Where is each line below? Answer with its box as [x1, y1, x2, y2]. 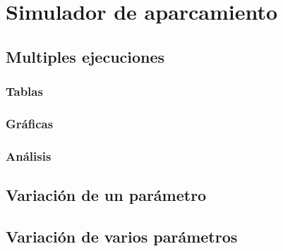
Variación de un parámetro [6, 184, 207, 206]
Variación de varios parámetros [6, 225, 238, 247]
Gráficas [6, 114, 54, 132]
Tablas [6, 82, 43, 100]
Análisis [6, 147, 52, 164]
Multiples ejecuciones [6, 45, 165, 67]
